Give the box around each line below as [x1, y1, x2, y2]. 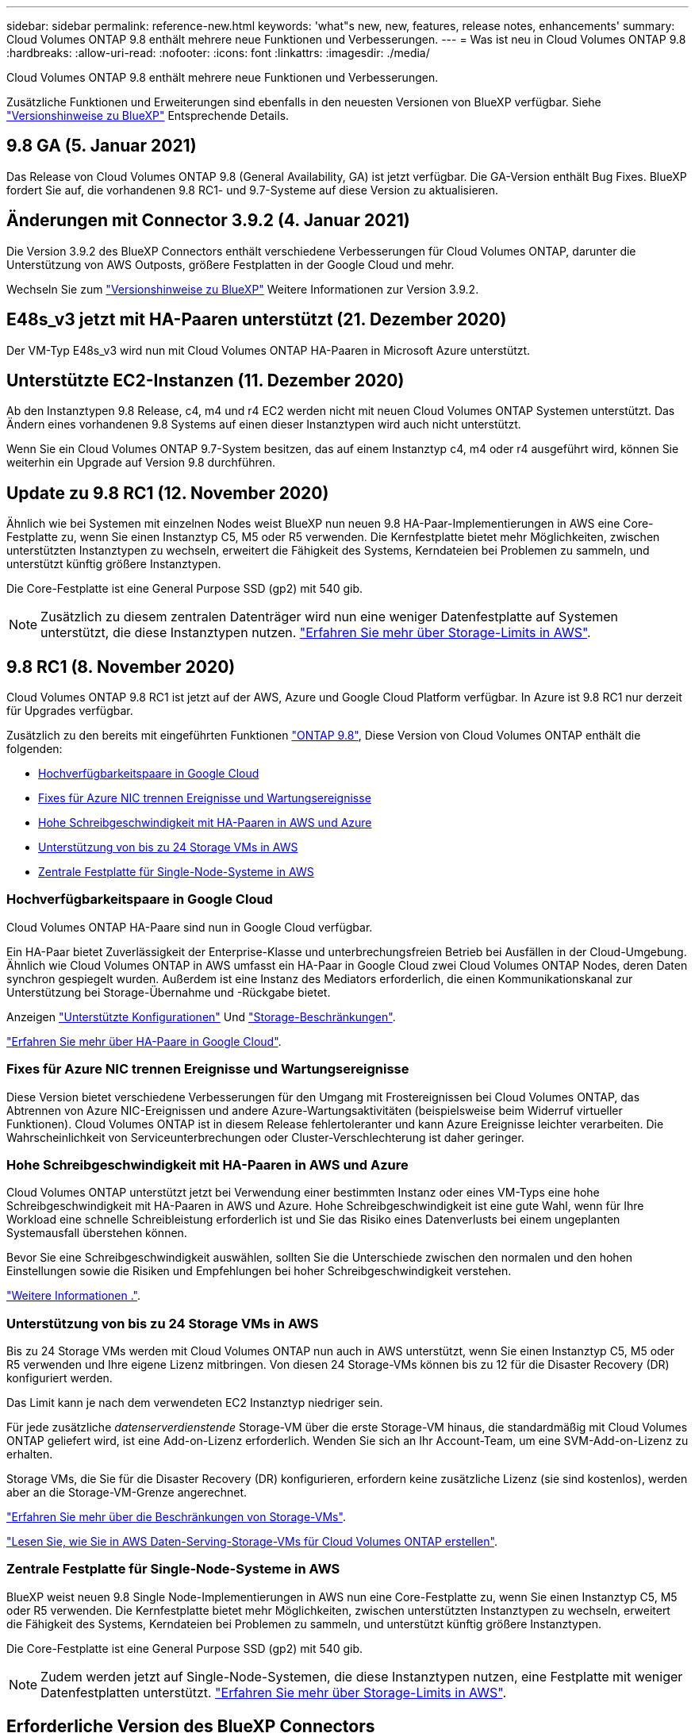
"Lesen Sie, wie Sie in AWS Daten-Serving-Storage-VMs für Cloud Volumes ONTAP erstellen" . [6, 1535, 497, 1549]
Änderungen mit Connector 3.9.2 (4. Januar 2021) [6, 210, 410, 231]
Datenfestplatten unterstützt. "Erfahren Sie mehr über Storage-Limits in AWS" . [40, 1684, 506, 1700]
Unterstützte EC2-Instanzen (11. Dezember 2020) [6, 370, 405, 390]
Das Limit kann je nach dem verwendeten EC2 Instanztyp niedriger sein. [6, 1396, 383, 1410]
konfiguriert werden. [6, 1371, 113, 1385]
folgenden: [6, 742, 63, 756]
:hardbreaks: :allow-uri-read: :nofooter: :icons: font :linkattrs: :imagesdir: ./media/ [6, 46, 430, 60]
